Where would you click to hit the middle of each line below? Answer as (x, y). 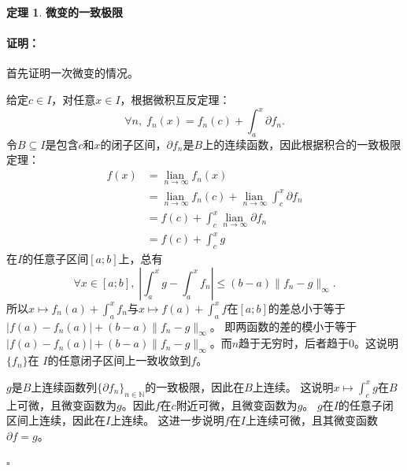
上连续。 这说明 (293, 386)
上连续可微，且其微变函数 (311, 420)
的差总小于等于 (307, 308)
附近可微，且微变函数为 (237, 404)
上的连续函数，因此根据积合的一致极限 (302, 144)
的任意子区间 (55, 259)
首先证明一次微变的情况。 (72, 73)
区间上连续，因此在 (56, 420)
